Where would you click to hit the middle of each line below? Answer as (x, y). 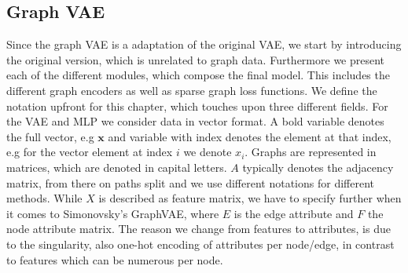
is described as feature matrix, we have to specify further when (250, 198)
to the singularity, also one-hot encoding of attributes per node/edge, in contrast (200, 244)
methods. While (44, 198)
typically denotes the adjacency (318, 167)
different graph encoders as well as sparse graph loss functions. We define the (192, 90)
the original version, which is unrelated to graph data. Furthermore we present (196, 59)
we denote (208, 152)
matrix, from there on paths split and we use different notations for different (190, 182)
